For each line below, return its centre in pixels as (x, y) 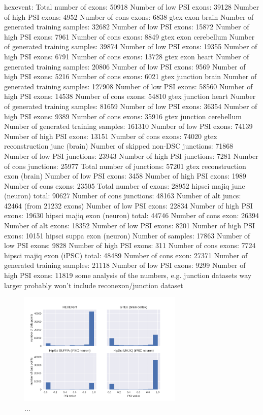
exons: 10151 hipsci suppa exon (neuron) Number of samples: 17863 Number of (127, 235)
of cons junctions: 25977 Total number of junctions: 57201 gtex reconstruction (125, 166)
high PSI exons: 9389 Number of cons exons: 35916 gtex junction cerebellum (123, 116)
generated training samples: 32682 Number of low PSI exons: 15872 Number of (127, 27)
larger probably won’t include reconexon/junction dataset (94, 285)
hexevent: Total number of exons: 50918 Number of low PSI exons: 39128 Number (132, 7)
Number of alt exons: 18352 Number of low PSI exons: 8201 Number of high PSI (130, 226)
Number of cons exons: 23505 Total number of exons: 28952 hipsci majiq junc (125, 185)
